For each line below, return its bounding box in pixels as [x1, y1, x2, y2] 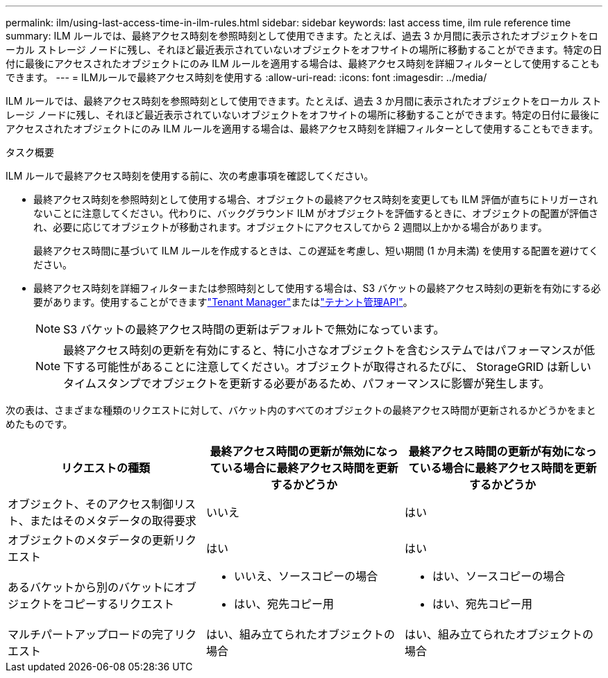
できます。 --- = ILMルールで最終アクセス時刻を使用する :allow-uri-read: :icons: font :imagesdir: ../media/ [6, 71, 487, 83]
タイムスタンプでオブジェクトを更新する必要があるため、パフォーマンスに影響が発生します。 [63, 376, 550, 390]
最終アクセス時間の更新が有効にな [408, 444, 586, 458]
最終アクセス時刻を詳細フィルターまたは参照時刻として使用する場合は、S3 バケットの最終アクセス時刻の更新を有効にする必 [33, 282, 601, 294]
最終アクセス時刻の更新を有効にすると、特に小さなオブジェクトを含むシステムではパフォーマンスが [63, 343, 584, 357]
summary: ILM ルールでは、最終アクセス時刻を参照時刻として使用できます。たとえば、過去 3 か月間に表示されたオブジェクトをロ [6, 30, 598, 42]
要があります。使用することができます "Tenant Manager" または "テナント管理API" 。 [33, 296, 413, 308]
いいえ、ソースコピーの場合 [233, 569, 378, 583]
